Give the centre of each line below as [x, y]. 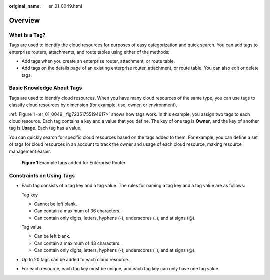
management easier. [30, 151]
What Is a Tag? [27, 35]
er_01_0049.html [65, 6]
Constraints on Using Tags [42, 175]
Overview [25, 20]
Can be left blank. [52, 236]
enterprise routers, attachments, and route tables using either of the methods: [89, 52]
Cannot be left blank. [56, 204]
